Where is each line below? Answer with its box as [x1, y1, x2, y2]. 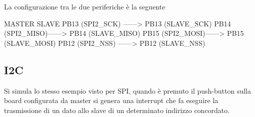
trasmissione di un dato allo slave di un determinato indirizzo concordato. [4, 105, 230, 115]
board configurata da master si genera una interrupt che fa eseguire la [4, 95, 218, 106]
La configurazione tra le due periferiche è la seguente [4, 1, 165, 11]
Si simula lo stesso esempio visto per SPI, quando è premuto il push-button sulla [4, 85, 251, 96]
